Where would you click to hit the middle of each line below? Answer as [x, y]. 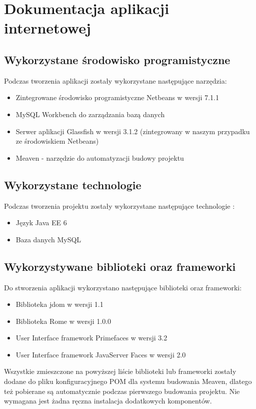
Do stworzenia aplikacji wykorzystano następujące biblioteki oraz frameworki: [123, 287]
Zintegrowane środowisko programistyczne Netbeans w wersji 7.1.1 [117, 97]
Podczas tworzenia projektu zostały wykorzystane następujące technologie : [119, 206]
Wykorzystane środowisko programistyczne [117, 59]
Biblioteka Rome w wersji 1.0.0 [63, 321]
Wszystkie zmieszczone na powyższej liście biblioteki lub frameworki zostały [120, 371]
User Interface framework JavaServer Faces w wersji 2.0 [101, 354]
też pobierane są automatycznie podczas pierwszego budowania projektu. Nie [122, 391]
